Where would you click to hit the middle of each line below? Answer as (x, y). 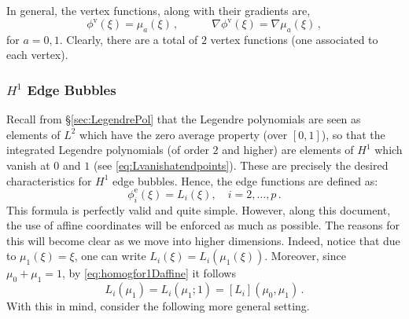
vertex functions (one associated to (294, 39)
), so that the (353, 134)
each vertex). (37, 55)
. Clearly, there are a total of (129, 39)
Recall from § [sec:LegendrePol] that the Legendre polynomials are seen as (184, 119)
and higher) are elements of (288, 150)
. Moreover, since (305, 256)
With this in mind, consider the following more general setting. (158, 306)
